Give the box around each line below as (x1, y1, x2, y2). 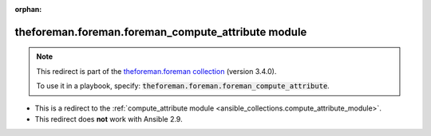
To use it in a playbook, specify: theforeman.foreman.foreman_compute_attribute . (36, 81, 330, 91)
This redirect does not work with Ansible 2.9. (34, 114, 183, 123)
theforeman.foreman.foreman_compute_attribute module (14, 25, 307, 39)
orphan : (14, 5, 42, 14)
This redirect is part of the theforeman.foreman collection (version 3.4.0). (36, 66, 277, 76)
